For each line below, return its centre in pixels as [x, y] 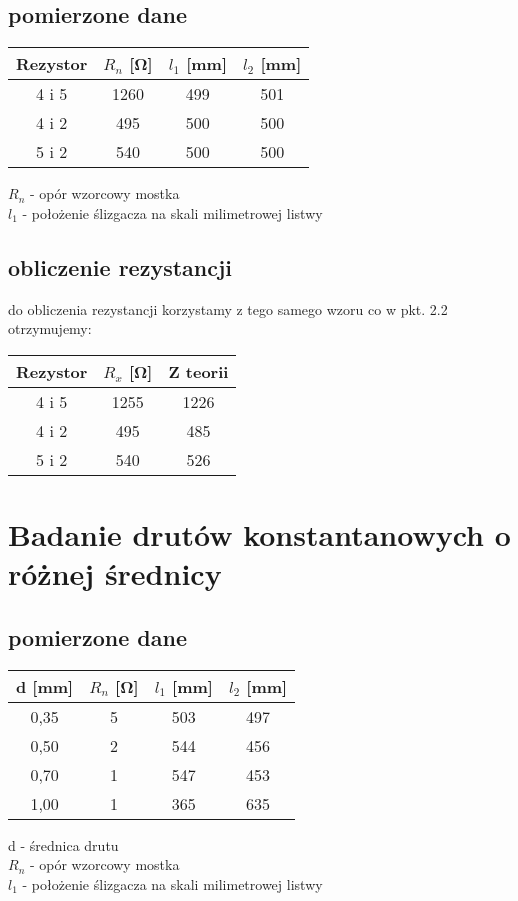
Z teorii [198, 371]
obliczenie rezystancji [120, 266]
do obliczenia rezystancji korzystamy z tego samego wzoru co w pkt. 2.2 [228, 308]
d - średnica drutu [63, 844]
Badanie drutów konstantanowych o [259, 533]
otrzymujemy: [50, 328]
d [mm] [45, 686]
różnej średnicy [115, 573]
